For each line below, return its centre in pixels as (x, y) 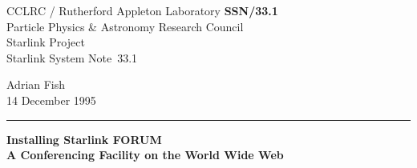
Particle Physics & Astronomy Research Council (125, 26)
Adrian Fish (36, 84)
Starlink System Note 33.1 (72, 57)
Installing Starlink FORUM (84, 139)
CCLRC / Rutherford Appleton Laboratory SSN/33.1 (142, 10)
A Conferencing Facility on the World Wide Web (145, 155)
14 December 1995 (51, 100)
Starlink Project (46, 42)
